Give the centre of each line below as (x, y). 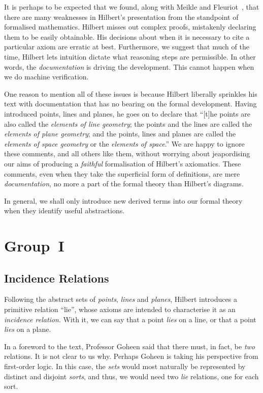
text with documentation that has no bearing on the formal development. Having (130, 104)
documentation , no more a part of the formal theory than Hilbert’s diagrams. (124, 184)
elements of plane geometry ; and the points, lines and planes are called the (120, 134)
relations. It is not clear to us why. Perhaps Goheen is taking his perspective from (131, 356)
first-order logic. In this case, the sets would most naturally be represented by (125, 366)
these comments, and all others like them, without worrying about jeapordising (127, 153)
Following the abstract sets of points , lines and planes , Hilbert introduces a (121, 299)
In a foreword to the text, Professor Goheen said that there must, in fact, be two (129, 346)
